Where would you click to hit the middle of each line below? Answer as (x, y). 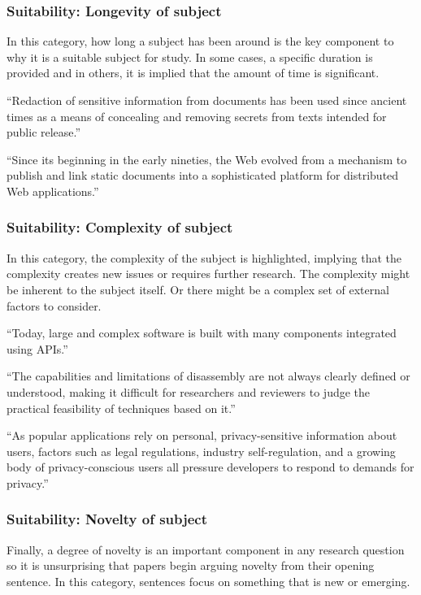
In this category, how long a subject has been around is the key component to (200, 41)
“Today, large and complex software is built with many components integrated (202, 333)
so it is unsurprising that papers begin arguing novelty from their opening (191, 565)
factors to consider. (54, 305)
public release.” (44, 132)
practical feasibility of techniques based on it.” (121, 408)
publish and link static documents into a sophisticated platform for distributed (203, 175)
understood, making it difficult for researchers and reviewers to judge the (189, 391)
